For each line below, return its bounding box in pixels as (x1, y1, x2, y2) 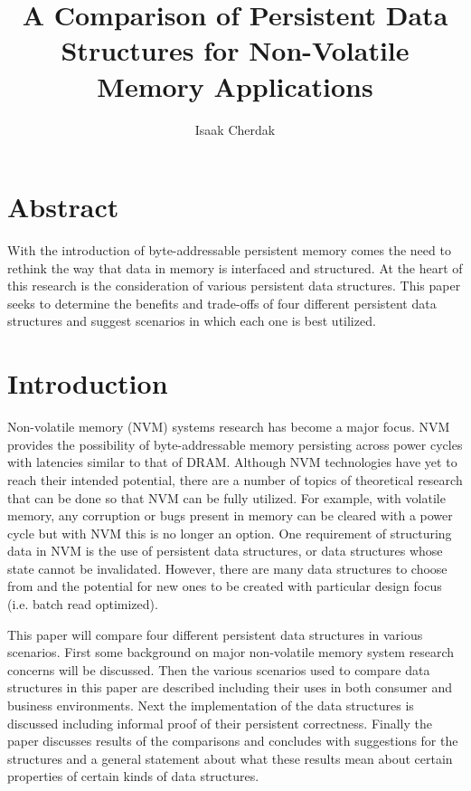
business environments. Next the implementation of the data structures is (7, 696, 414, 715)
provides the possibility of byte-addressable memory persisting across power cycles (7, 434, 463, 453)
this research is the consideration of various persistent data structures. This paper (7, 276, 461, 295)
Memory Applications (97, 67, 373, 104)
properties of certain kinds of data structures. (7, 767, 259, 786)
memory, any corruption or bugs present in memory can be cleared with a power (7, 506, 453, 525)
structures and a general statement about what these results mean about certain (7, 748, 453, 767)
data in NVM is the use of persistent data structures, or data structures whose (7, 541, 443, 560)
